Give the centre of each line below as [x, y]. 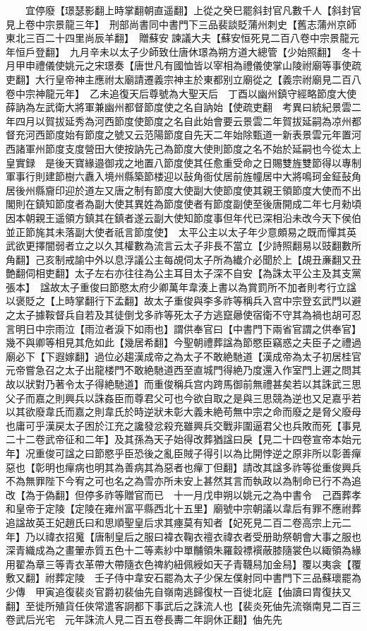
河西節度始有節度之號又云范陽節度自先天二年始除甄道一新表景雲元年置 [188, 135]
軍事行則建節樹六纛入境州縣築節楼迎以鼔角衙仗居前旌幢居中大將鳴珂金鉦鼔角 [183, 176]
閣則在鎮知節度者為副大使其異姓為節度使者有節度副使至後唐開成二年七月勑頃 [183, 204]
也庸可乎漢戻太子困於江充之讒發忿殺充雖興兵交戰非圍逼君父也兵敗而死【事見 [183, 425]
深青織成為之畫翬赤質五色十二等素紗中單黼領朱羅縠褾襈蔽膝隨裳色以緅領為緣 [183, 550]
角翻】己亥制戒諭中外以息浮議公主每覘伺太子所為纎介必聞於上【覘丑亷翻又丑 [183, 259]
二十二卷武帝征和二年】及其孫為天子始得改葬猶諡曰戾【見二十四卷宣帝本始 [179, 439]
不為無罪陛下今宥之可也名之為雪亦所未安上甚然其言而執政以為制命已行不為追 [183, 481]
